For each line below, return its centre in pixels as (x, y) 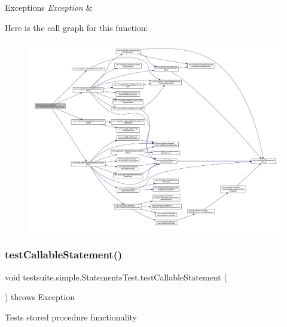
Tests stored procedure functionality (71, 317)
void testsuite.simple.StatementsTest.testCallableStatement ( (116, 277)
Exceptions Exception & (49, 7)
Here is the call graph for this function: (77, 27)
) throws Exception (40, 297)
